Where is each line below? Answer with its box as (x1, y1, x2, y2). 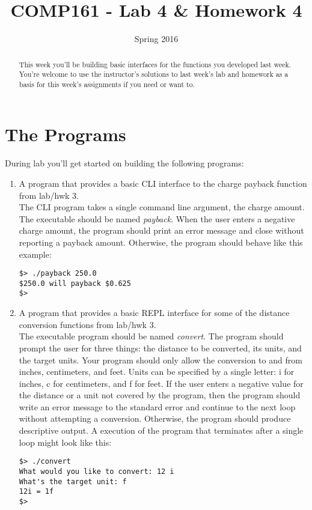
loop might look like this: (19, 436, 112, 448)
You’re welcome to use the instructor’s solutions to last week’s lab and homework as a (19, 69, 289, 79)
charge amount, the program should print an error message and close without (19, 224, 304, 237)
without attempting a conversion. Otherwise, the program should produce (19, 412, 291, 425)
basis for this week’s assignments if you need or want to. (19, 79, 195, 89)
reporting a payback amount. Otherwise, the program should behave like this (19, 235, 303, 248)
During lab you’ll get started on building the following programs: (5, 157, 244, 169)
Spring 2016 (134, 32, 179, 45)
